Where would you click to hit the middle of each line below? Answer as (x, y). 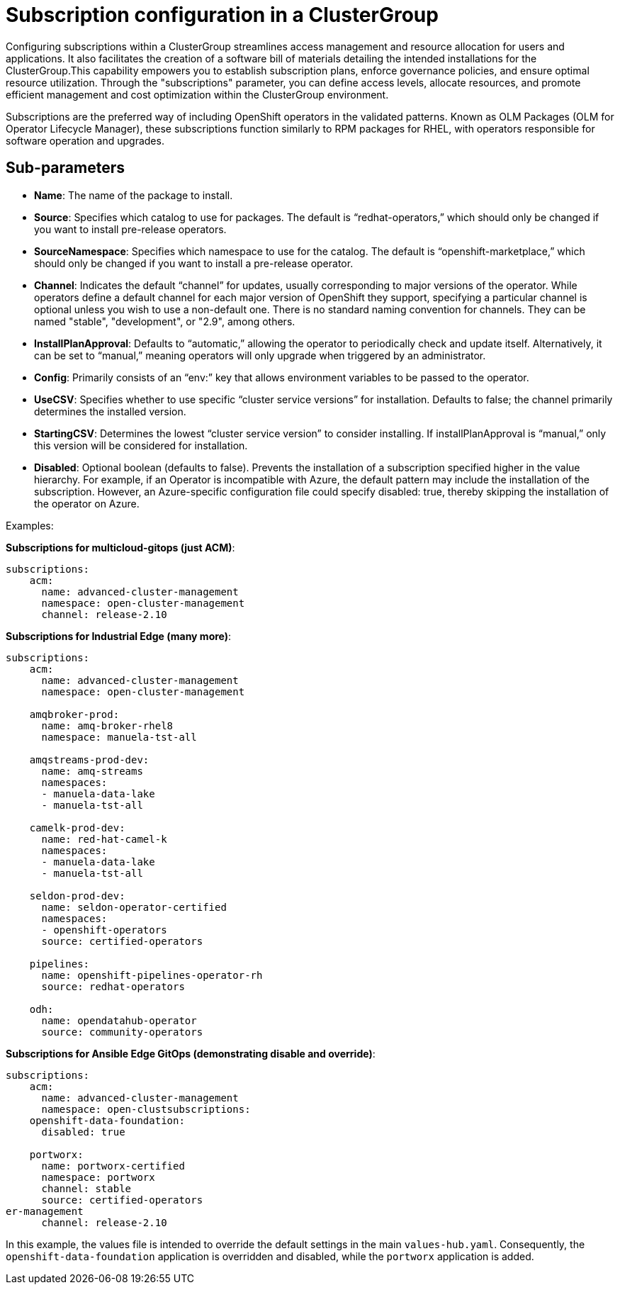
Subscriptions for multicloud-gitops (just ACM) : (120, 547)
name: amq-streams (92, 771)
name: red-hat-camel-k (104, 839)
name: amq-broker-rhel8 (107, 725)
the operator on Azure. (87, 503)
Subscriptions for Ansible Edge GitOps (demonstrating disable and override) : (191, 1053)
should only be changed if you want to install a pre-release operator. (194, 263)
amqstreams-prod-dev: (89, 759)
